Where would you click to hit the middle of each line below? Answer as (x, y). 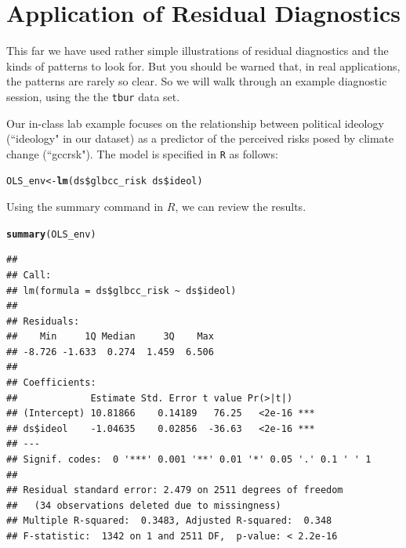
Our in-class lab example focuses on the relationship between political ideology (195, 123)
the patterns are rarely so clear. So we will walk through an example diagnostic (197, 81)
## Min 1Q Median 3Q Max (110, 337)
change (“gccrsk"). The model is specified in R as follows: (142, 153)
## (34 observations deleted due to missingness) (144, 505)
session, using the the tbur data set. (93, 96)
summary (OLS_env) (51, 234)
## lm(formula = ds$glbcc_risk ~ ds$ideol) (121, 290)
